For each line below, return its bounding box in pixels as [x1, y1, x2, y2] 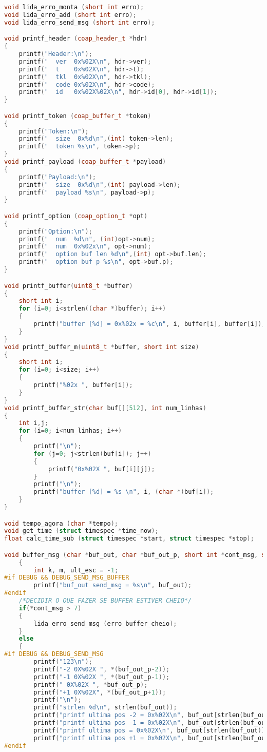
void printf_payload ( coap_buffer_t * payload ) [4, 158, 166, 166]
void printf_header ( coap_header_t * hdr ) [4, 35, 148, 43]
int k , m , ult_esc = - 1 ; [33, 566, 119, 574]
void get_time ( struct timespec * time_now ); [4, 527, 159, 535]
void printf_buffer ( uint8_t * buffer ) [4, 282, 133, 290]
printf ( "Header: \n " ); [18, 50, 92, 58]
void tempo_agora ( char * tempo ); [4, 519, 118, 527]
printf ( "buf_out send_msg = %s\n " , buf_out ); [33, 582, 192, 589]
